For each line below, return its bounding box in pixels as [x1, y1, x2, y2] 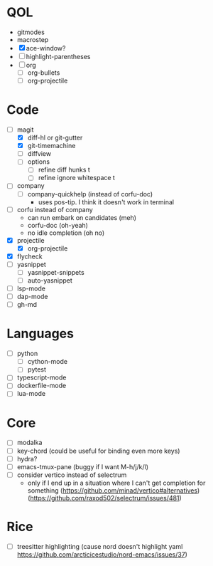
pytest [27, 365, 47, 374]
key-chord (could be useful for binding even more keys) [16, 446, 180, 455]
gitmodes [16, 28, 45, 36]
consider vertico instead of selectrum [16, 471, 127, 479]
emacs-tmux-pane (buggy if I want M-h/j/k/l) [16, 462, 149, 471]
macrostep [16, 35, 49, 43]
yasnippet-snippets [27, 268, 84, 276]
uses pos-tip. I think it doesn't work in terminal [38, 197, 175, 206]
